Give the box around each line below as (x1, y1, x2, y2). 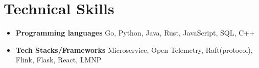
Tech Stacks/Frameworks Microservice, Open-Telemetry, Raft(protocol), (15, 44, 253, 55)
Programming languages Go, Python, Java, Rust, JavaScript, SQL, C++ (15, 27, 255, 38)
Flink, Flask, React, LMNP (15, 54, 102, 65)
